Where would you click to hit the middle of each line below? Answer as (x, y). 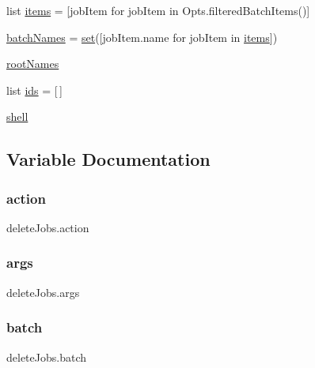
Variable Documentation (108, 159)
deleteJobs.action (48, 227)
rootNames (33, 64)
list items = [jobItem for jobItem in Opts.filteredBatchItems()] (158, 10)
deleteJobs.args (43, 292)
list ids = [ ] (34, 90)
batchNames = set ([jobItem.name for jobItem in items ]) (142, 37)
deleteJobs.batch (46, 357)
